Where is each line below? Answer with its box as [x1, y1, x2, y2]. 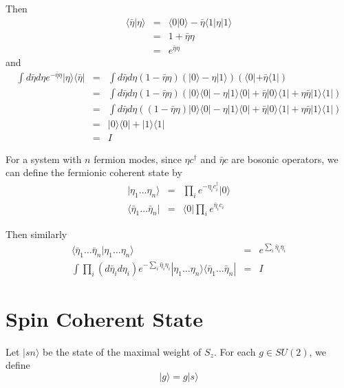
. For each [213, 344, 256, 358]
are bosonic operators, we [231, 151, 338, 166]
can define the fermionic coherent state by [6, 165, 182, 180]
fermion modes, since [94, 151, 182, 166]
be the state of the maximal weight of [43, 344, 202, 358]
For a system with [6, 151, 82, 166]
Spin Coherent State [6, 304, 203, 332]
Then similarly [6, 227, 67, 241]
